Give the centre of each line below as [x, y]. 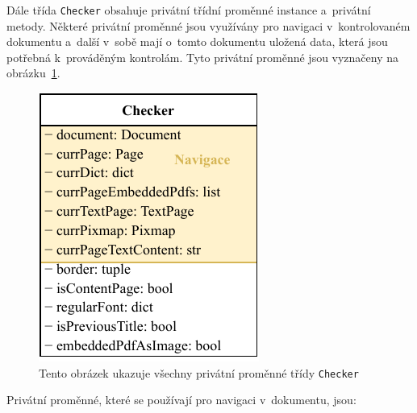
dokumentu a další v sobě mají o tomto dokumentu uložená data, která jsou [197, 41]
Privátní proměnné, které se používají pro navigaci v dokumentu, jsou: [181, 400]
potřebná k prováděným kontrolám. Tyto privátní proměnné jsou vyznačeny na [203, 57]
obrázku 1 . [33, 73]
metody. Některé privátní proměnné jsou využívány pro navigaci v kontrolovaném [208, 25]
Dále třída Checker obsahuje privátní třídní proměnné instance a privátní [189, 10]
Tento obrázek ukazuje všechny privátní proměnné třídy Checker [199, 372]
